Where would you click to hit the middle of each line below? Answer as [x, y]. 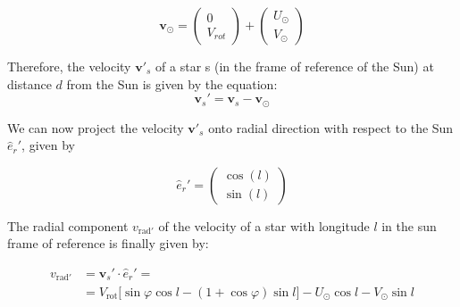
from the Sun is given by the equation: [172, 83]
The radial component [68, 225]
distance [29, 83]
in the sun [409, 225]
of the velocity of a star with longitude [264, 225]
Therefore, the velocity [69, 66]
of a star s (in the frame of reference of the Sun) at [295, 66]
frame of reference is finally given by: [108, 243]
